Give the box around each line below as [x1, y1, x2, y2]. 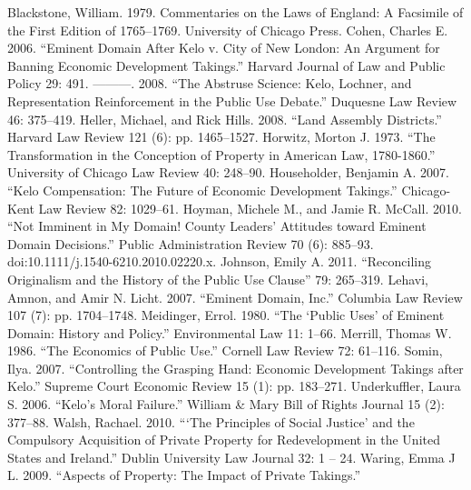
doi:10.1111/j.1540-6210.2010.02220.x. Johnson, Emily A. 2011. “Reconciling [7, 252, 431, 271]
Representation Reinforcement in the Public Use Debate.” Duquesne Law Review [7, 91, 457, 110]
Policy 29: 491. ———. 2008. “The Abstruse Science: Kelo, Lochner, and [7, 74, 412, 93]
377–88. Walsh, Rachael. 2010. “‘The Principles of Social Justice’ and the [7, 412, 415, 431]
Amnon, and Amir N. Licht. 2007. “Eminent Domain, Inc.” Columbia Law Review [7, 287, 463, 306]
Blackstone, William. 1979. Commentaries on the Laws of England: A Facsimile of [7, 3, 464, 21]
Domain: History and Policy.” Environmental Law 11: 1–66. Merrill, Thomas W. [7, 323, 452, 342]
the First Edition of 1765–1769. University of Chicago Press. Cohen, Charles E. [7, 20, 448, 39]
